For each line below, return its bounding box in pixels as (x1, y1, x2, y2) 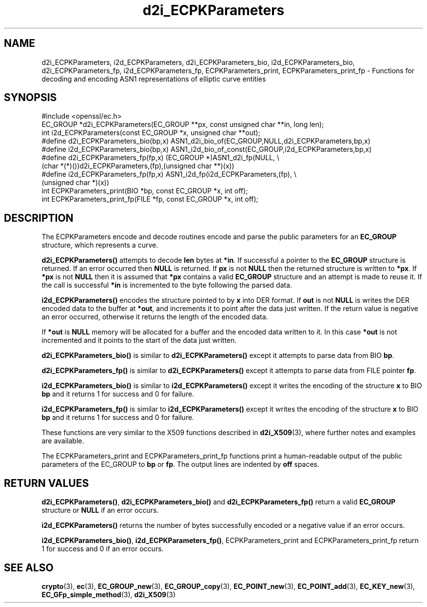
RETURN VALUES (4, 477, 89, 489)
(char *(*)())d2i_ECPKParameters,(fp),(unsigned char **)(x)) (41, 162, 234, 170)
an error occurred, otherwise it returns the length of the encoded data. (41, 313, 268, 321)
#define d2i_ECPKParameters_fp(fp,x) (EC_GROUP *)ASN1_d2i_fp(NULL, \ (41, 153, 280, 162)
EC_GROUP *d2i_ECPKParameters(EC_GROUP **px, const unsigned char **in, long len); (41, 120, 324, 129)
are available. (41, 437, 84, 445)
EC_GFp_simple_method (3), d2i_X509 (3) (41, 590, 176, 599)
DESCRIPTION (4, 211, 74, 224)
